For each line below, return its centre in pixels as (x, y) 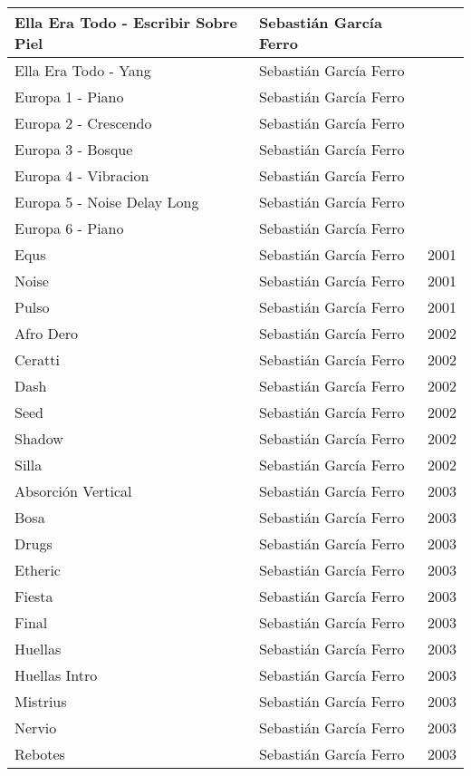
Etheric (38, 570)
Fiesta (34, 596)
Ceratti (37, 359)
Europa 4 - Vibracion (82, 175)
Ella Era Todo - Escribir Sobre (126, 22)
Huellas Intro (56, 675)
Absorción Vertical (73, 491)
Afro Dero (47, 333)
